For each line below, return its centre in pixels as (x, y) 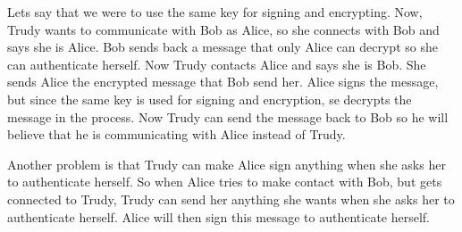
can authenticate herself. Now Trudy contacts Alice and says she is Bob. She (217, 64)
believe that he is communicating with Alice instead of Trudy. (176, 134)
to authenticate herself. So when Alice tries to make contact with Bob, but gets (225, 182)
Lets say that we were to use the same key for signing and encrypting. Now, (215, 12)
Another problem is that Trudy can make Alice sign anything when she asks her (227, 164)
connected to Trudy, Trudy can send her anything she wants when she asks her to (231, 199)
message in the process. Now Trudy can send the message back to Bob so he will (228, 116)
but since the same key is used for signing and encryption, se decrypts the (210, 99)
